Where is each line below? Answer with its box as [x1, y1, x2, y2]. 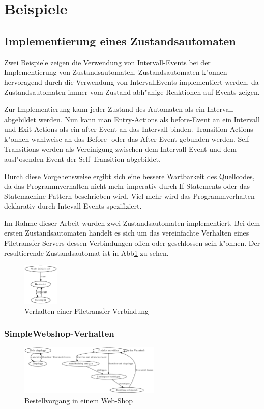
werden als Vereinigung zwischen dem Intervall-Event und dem [41, 143, 237, 154]
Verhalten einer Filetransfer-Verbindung [24, 305, 149, 316]
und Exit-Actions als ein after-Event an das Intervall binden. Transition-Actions [4, 124, 253, 134]
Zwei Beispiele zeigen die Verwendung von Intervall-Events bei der [4, 56, 211, 67]
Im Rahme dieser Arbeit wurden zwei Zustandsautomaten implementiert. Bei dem [4, 217, 260, 228]
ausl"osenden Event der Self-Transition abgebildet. [4, 153, 161, 164]
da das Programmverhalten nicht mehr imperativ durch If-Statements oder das [4, 181, 250, 191]
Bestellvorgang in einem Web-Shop [24, 395, 133, 405]
